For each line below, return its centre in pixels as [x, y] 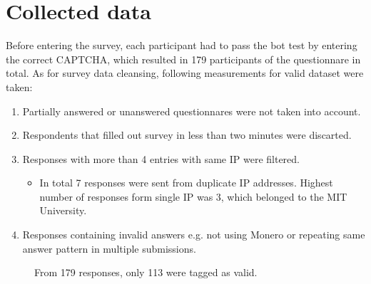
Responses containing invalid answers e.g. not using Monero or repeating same [194, 235]
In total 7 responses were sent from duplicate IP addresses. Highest [186, 183]
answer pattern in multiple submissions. [109, 248]
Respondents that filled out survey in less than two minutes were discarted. [187, 135]
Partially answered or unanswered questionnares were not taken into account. [192, 111]
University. [63, 210]
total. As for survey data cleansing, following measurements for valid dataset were [185, 73]
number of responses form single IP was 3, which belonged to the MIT [193, 196]
